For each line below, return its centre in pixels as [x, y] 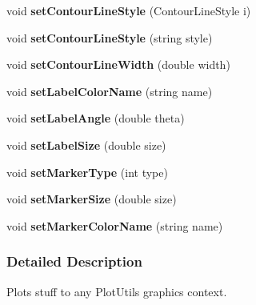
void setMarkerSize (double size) [92, 199]
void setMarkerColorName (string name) [115, 225]
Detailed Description [74, 261]
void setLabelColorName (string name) [110, 91]
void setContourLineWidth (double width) [118, 64]
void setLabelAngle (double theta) [96, 118]
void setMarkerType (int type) [87, 172]
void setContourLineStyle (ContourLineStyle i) [129, 10]
